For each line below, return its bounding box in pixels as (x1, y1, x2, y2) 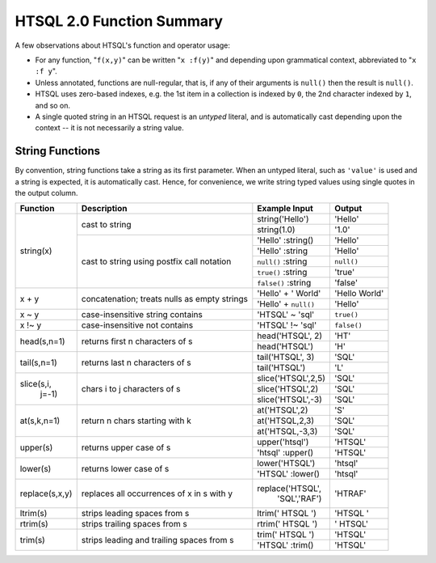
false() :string (257, 277, 312, 289)
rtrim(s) (19, 519, 48, 530)
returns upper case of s (81, 442, 171, 453)
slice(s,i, (19, 379, 52, 390)
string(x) (19, 245, 52, 256)
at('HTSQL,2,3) (257, 415, 315, 426)
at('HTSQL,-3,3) (257, 425, 318, 437)
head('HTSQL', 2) (257, 330, 323, 341)
